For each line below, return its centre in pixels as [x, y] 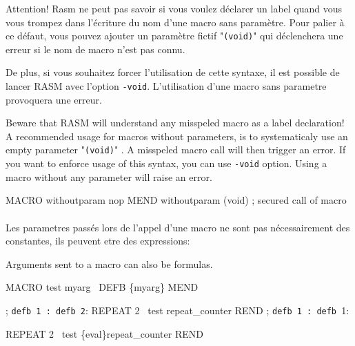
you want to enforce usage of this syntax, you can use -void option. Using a [166, 163]
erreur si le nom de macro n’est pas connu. [95, 49]
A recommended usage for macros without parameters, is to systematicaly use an [177, 136]
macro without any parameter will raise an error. [109, 176]
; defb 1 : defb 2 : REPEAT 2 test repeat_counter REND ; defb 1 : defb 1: [177, 310]
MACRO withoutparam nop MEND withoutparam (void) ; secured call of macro [176, 200]
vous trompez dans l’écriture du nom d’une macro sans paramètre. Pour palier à [175, 22]
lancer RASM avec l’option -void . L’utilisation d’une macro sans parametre [166, 86]
